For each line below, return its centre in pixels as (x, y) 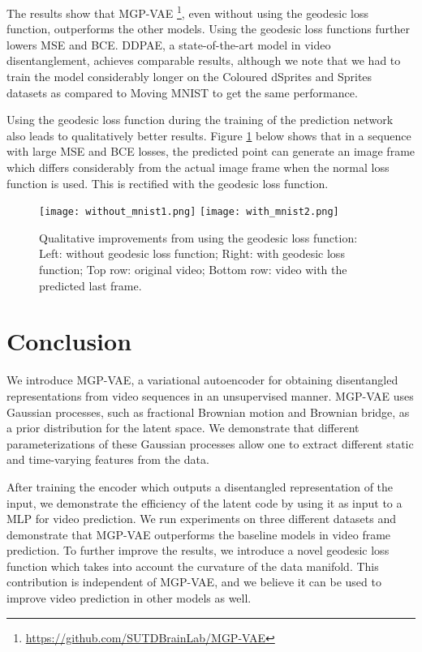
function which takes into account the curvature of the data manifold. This (193, 566)
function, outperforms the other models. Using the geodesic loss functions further (208, 29)
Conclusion (69, 341)
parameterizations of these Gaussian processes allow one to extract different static (210, 443)
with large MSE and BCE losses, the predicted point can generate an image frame (211, 151)
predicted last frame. (90, 285)
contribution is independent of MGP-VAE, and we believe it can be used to (194, 582)
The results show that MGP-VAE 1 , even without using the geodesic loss (187, 12)
